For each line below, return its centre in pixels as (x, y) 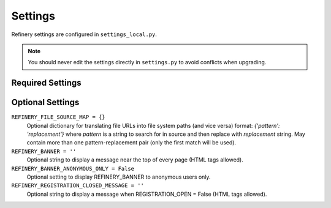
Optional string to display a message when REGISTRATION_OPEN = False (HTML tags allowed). (147, 194)
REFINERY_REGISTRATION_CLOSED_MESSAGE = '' (78, 186)
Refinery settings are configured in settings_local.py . (84, 34)
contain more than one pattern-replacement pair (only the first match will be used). (131, 143)
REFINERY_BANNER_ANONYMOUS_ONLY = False (73, 169)
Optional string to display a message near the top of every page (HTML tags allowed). (135, 160)
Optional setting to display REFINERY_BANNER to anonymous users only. (119, 177)
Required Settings (47, 83)
